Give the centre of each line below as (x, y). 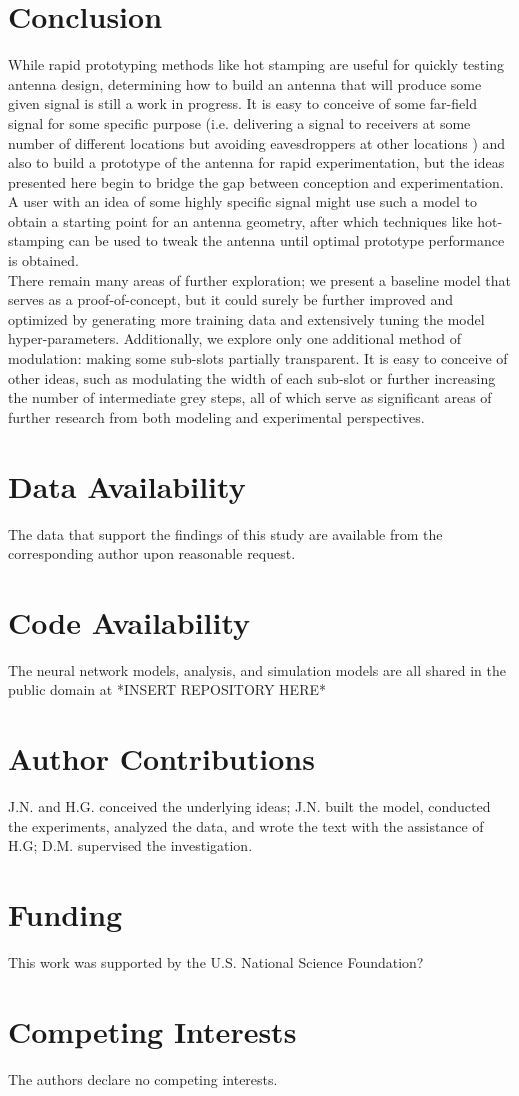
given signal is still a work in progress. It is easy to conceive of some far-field (242, 103)
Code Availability (129, 621)
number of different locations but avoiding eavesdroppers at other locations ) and (257, 142)
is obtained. (43, 260)
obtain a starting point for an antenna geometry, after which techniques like (240, 220)
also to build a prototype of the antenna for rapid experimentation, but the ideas (256, 162)
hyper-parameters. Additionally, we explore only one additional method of (234, 338)
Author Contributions (161, 758)
